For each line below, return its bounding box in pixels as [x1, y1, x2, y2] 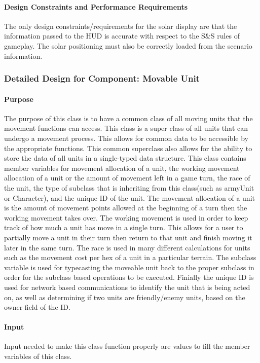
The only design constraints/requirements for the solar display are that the [4, 20, 237, 31]
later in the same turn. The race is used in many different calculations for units [4, 242, 250, 252]
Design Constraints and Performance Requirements [4, 1, 188, 12]
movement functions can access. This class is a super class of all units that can [4, 123, 248, 133]
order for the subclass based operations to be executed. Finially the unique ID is [4, 272, 254, 282]
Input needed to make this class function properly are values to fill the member [4, 341, 250, 351]
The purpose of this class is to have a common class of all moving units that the [4, 113, 253, 123]
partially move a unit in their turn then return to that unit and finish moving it [4, 232, 252, 242]
